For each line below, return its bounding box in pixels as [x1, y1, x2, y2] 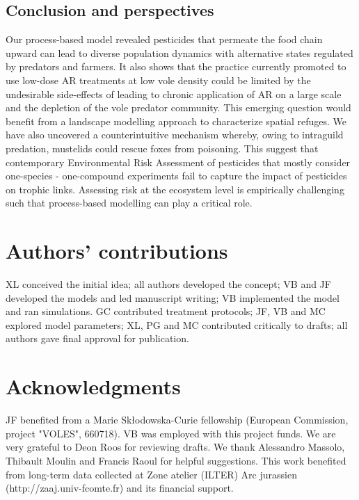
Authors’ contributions [6, 236, 228, 265]
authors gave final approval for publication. [6, 331, 189, 346]
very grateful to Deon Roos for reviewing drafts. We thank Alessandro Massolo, [6, 439, 345, 454]
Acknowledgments [6, 372, 181, 401]
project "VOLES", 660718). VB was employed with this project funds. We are [6, 426, 336, 440]
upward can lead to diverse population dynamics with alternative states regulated [6, 45, 353, 60]
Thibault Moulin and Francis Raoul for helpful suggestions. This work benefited [6, 453, 346, 467]
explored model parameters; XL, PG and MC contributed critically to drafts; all [6, 317, 348, 332]
